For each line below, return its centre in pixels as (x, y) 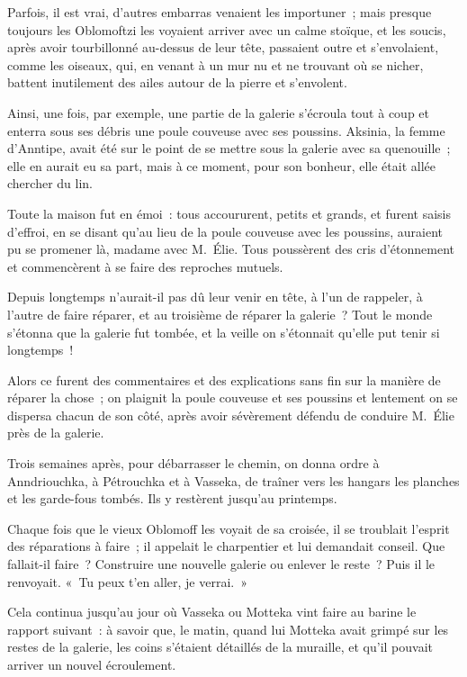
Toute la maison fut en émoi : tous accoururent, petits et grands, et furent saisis (229, 213)
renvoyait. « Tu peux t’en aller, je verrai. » (127, 581)
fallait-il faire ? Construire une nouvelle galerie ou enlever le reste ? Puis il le (221, 564)
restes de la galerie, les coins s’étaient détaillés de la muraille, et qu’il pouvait (220, 647)
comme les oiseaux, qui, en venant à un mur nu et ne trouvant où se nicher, (216, 64)
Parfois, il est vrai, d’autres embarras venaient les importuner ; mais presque (220, 12)
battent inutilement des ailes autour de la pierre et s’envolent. (177, 82)
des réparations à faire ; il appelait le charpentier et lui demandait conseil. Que (226, 546)
